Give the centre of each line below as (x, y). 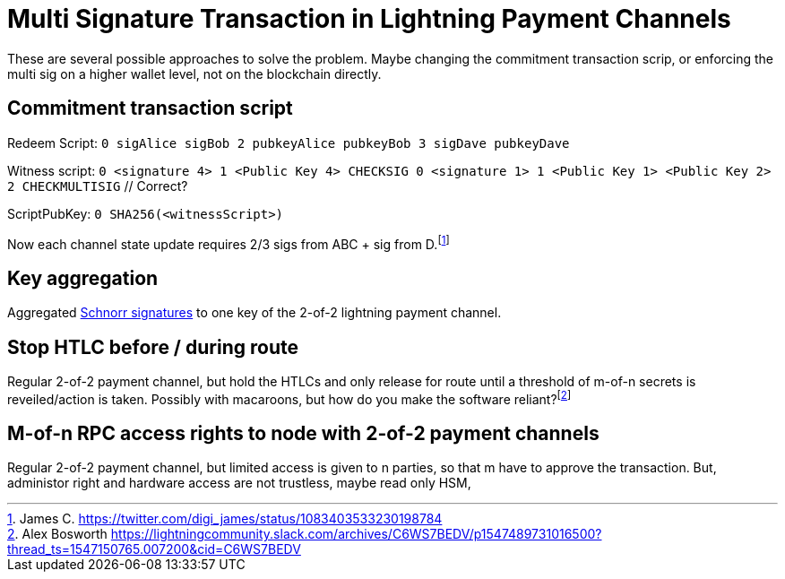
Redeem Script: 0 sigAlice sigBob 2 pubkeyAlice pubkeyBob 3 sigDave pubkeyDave (289, 143)
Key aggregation (83, 278)
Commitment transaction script (150, 108)
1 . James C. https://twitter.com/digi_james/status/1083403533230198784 (225, 519)
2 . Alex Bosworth (57, 534)
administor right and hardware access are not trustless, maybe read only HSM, (239, 483)
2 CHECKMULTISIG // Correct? (98, 186)
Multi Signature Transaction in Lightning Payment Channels (369, 19)
